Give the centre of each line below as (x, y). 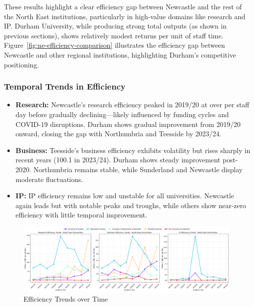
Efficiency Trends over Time (66, 298)
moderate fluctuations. (49, 179)
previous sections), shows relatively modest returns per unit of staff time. (114, 35)
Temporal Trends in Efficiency (65, 86)
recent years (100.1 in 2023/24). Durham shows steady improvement (118, 160)
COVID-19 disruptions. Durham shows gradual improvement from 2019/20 (128, 124)
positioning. (22, 64)
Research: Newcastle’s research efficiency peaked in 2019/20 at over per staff (132, 105)
